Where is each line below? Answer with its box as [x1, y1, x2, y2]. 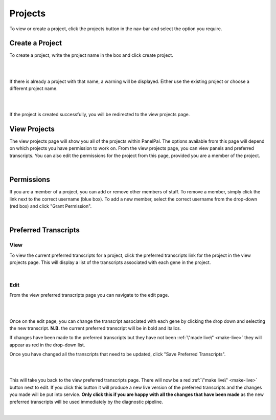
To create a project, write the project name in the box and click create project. [9, 52, 173, 58]
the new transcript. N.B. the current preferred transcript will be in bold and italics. [9, 325, 181, 331]
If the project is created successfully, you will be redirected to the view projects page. [9, 112, 190, 118]
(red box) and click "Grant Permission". [9, 203, 92, 209]
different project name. [9, 85, 58, 92]
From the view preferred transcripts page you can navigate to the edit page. [9, 292, 169, 298]
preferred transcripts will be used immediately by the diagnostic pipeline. [9, 399, 164, 405]
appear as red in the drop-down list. [9, 342, 85, 348]
